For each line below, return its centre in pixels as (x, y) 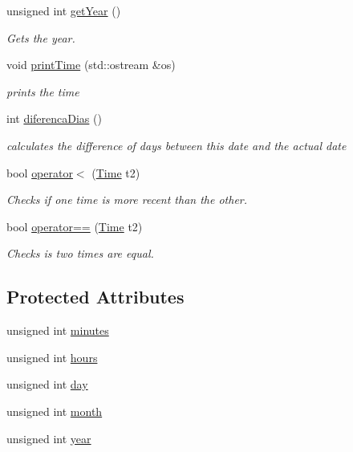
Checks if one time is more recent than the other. (127, 200)
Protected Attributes (95, 297)
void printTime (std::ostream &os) (91, 65)
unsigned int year (49, 438)
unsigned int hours (52, 357)
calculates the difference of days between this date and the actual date (176, 145)
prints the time (43, 91)
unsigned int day (47, 384)
